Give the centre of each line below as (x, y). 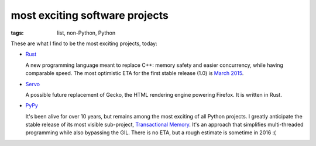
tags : (17, 33)
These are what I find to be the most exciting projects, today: (84, 43)
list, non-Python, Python (86, 33)
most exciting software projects (90, 15)
